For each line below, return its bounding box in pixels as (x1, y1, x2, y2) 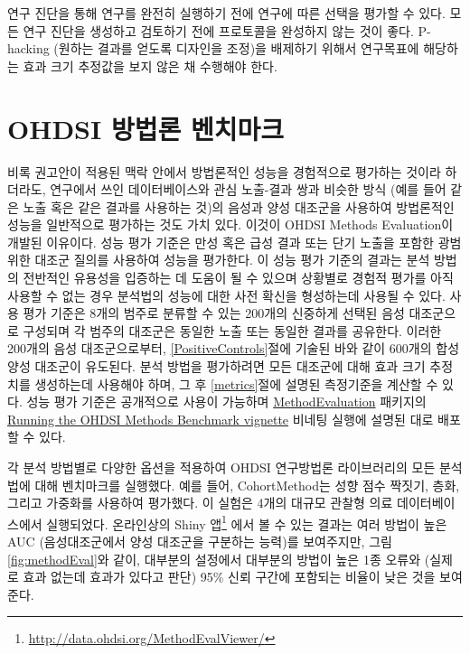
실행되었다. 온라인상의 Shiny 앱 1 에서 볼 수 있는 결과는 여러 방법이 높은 (46, 511, 447, 533)
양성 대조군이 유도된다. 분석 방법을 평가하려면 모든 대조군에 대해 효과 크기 (7, 357, 426, 376)
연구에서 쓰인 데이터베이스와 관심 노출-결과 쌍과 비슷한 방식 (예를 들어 (50, 180, 446, 199)
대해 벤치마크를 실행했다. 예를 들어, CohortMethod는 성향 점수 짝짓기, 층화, (34, 475, 460, 494)
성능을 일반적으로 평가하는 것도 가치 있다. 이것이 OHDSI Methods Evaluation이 (7, 215, 454, 234)
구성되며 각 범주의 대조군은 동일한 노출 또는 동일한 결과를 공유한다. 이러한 (23, 321, 442, 340)
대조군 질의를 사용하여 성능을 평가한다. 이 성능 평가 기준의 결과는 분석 (34, 250, 430, 269)
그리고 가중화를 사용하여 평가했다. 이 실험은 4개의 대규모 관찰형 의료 (7, 493, 393, 512)
